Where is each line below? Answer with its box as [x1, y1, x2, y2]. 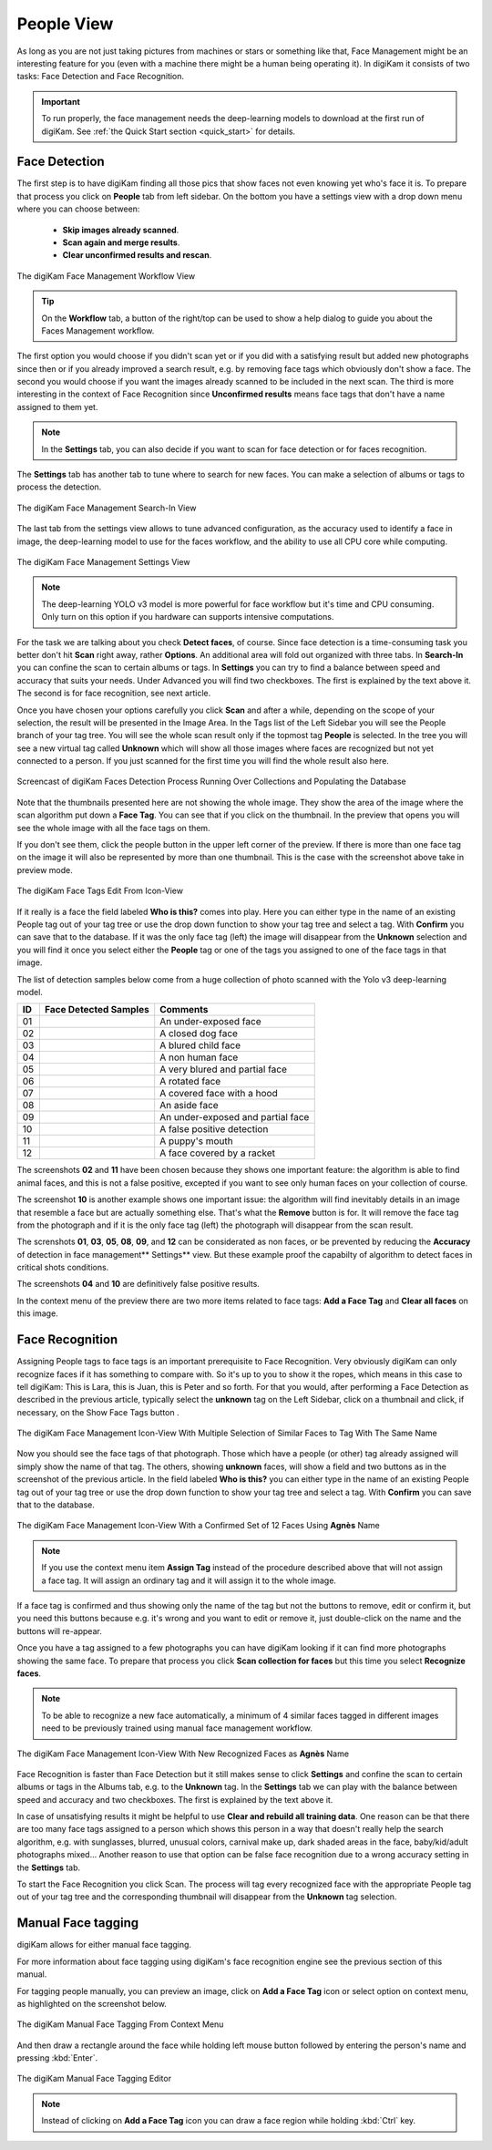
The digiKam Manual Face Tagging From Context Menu [16, 2019, 224, 2030]
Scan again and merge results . [62, 237, 180, 248]
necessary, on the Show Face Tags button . [16, 1406, 179, 1417]
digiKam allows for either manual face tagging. [16, 1939, 191, 1950]
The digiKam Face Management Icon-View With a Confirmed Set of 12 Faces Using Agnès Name [16, 1520, 380, 1531]
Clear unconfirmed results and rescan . [62, 250, 212, 261]
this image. [16, 1308, 58, 1319]
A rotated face [159, 1075, 221, 1088]
